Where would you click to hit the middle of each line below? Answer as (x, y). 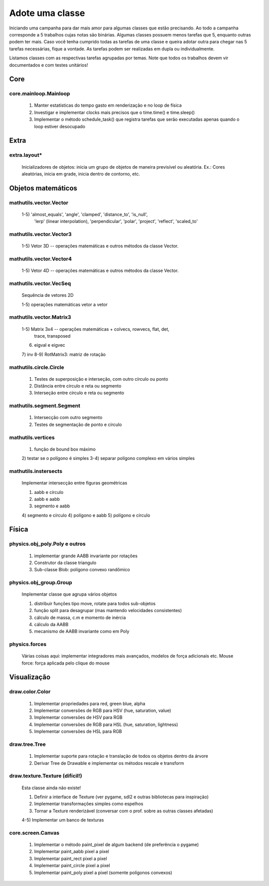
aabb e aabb (47, 499)
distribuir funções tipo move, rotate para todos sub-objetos (95, 603)
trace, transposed (52, 336)
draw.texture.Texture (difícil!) (46, 776)
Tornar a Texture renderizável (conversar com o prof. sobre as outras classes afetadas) (124, 811)
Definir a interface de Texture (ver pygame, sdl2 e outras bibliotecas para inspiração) (121, 797)
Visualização (30, 677)
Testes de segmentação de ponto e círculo (78, 425)
